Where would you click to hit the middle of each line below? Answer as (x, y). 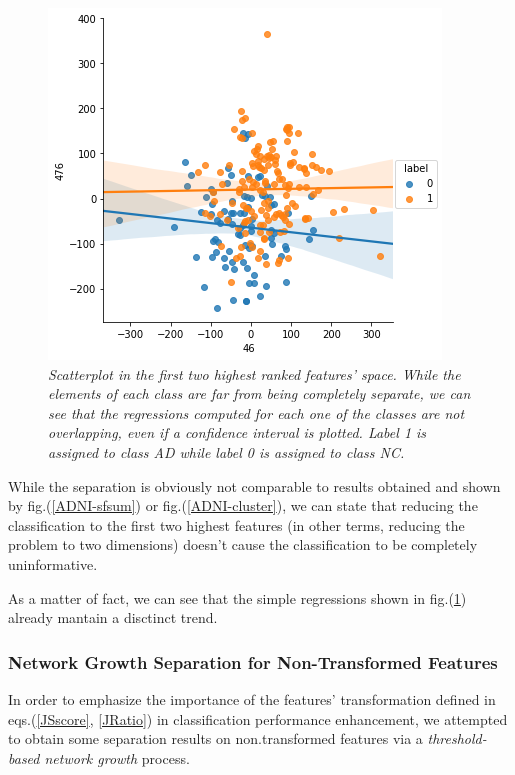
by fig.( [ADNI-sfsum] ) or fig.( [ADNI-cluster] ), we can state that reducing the (243, 505)
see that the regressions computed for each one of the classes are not (256, 412)
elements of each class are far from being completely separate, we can (259, 393)
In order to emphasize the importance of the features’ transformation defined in (252, 698)
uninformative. (53, 563)
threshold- (457, 738)
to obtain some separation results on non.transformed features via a (215, 738)
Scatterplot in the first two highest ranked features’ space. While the (254, 373)
